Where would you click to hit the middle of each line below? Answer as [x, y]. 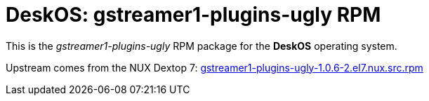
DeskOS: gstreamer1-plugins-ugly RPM [193, 15]
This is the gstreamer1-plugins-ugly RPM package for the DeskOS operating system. [202, 46]
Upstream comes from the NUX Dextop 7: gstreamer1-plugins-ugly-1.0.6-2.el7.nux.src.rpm [214, 67]
